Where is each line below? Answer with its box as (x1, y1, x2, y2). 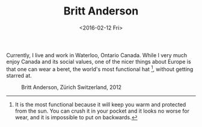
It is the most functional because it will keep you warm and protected (14, 101, 186, 108)
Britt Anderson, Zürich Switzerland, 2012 (21, 83, 122, 91)
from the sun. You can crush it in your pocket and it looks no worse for (14, 107, 190, 114)
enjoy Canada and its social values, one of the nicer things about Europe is (6, 58, 191, 65)
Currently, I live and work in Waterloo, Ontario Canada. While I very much (6, 51, 188, 58)
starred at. (6, 72, 32, 79)
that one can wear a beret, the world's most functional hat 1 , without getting (6, 64, 194, 73)
